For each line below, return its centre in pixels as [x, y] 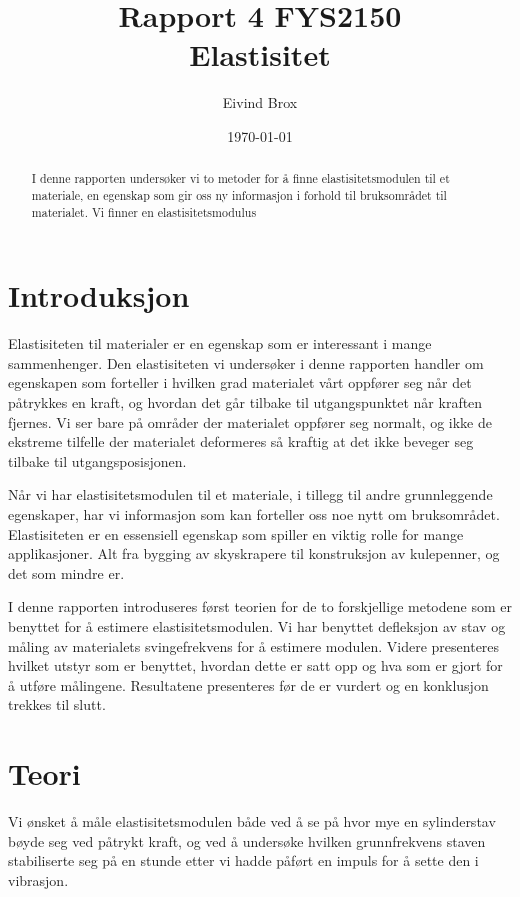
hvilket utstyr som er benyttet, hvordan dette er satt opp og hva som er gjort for [255, 665]
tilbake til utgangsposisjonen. [97, 460]
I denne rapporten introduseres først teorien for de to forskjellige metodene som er [260, 606]
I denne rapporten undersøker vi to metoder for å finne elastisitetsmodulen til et [240, 178]
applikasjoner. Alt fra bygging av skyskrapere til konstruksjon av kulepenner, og [254, 553]
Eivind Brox [260, 102]
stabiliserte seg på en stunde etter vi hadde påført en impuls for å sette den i [243, 860]
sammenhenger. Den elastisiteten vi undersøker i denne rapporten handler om [246, 362]
